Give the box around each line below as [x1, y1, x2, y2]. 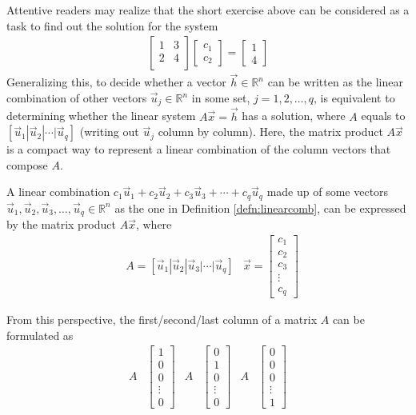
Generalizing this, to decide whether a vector [6, 74, 226, 90]
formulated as [6, 326, 74, 343]
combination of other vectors [6, 90, 147, 106]
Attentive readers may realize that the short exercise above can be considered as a [6, 2, 410, 18]
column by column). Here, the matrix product [158, 123, 383, 140]
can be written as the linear [267, 74, 403, 90]
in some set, [191, 90, 250, 106]
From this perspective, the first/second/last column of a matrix [6, 310, 318, 327]
